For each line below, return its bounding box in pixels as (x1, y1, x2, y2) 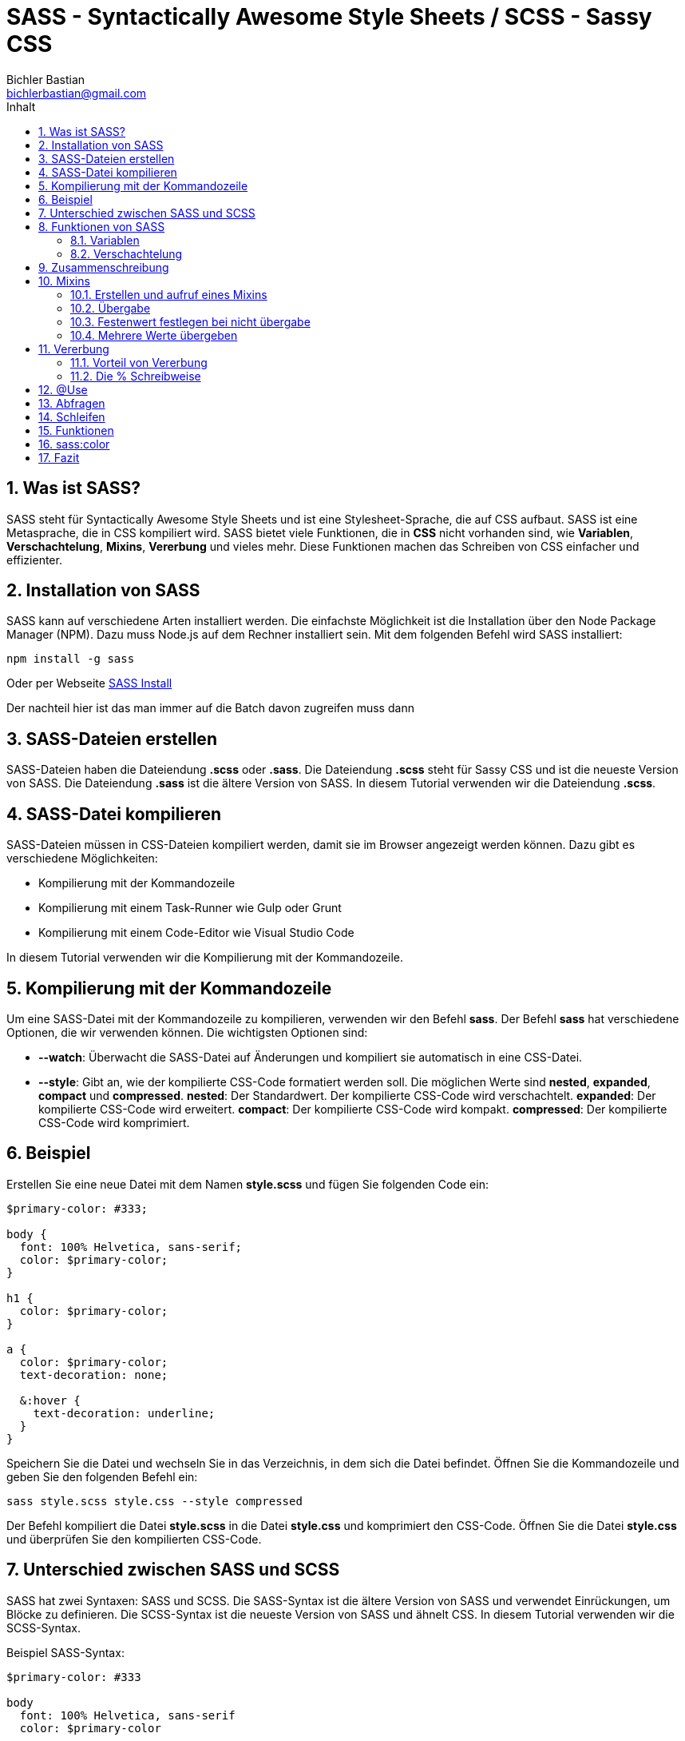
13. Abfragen (38, 396, 105, 410)
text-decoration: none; (19, 1368, 168, 1381)
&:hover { (19, 1393, 81, 1407)
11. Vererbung (38, 341, 109, 356)
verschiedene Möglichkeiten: (6, 851, 158, 866)
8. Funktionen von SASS (38, 219, 165, 233)
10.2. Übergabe (70, 301, 151, 315)
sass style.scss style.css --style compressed (6, 1494, 303, 1508)
